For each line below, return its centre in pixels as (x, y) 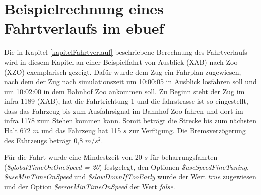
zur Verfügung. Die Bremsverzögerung (187, 131)
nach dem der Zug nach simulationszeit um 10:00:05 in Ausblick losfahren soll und (130, 81)
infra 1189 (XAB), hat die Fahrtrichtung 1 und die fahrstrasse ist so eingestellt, (126, 101)
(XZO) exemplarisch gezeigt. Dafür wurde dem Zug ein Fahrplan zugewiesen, (123, 71)
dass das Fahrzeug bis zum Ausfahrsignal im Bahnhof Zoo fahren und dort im (124, 111)
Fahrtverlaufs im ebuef (84, 28)
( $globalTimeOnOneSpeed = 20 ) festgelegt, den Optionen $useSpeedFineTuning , (126, 167)
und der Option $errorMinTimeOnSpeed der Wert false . (90, 187)
